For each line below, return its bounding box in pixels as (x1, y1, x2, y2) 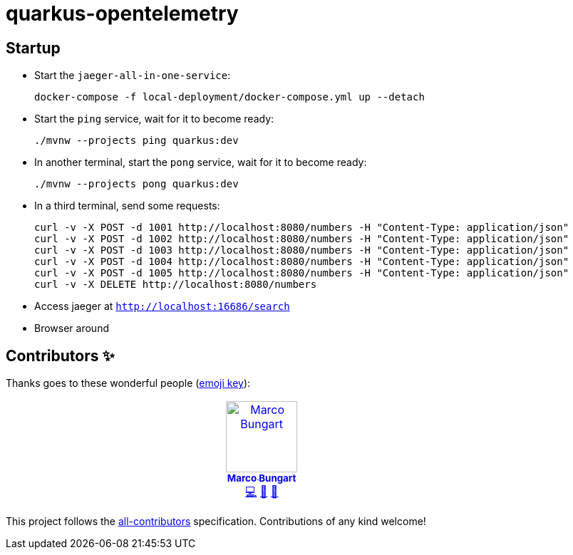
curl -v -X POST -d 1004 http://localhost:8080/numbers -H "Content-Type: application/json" (34, 256, 569, 268)
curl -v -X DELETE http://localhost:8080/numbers (34, 279, 317, 291)
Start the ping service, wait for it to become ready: (34, 113, 274, 125)
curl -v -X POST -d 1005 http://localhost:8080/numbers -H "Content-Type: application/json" (34, 267, 569, 279)
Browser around (34, 322, 109, 335)
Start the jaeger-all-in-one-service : (34, 69, 231, 82)
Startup (6, 38, 61, 57)
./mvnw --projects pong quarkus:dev (34, 178, 239, 190)
